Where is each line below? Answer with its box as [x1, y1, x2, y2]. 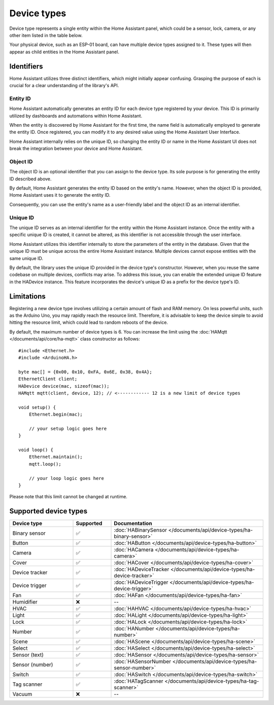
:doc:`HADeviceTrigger [114, 579, 168, 586]
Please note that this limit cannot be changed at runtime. [9, 494, 128, 500]
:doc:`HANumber [114, 625, 154, 632]
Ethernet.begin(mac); [28, 412, 83, 418]
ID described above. [9, 175, 52, 182]
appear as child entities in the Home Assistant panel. [9, 49, 119, 55]
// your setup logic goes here [28, 426, 107, 431]
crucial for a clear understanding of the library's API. [9, 83, 119, 89]
